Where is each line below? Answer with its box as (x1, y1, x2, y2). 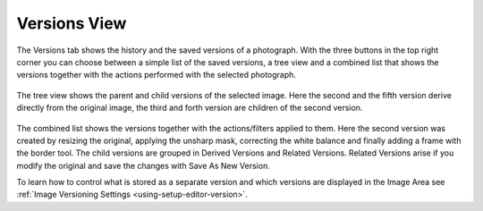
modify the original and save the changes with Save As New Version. (16, 160, 270, 171)
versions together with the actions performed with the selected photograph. (16, 70, 297, 80)
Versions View (16, 13, 127, 33)
